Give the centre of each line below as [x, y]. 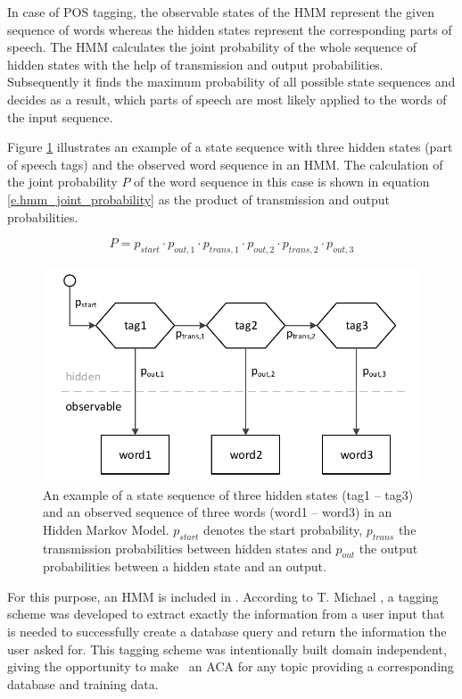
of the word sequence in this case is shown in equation [282, 182]
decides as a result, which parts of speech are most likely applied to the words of [227, 99]
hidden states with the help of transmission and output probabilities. [195, 64]
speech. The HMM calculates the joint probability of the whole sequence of [212, 47]
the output [388, 548]
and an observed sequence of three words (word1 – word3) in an [218, 512]
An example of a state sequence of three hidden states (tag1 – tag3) [228, 494]
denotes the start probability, [283, 529]
